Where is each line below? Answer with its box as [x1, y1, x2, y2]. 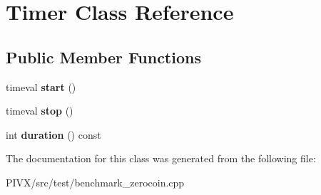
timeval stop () [6, 103, 73, 118]
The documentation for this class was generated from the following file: [6, 151, 316, 166]
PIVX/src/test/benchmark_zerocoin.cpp [6, 174, 185, 189]
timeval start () [6, 79, 76, 94]
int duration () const [6, 127, 101, 142]
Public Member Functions [6, 46, 201, 68]
